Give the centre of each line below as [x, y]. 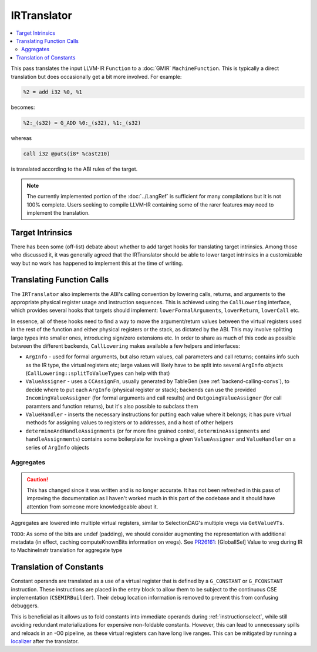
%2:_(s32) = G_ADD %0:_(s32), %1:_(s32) [82, 123]
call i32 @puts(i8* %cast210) [67, 154]
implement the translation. [58, 212]
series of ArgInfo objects [57, 447]
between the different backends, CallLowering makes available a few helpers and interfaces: [125, 346]
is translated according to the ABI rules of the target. [74, 169]
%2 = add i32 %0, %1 [53, 92]
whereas [21, 138]
